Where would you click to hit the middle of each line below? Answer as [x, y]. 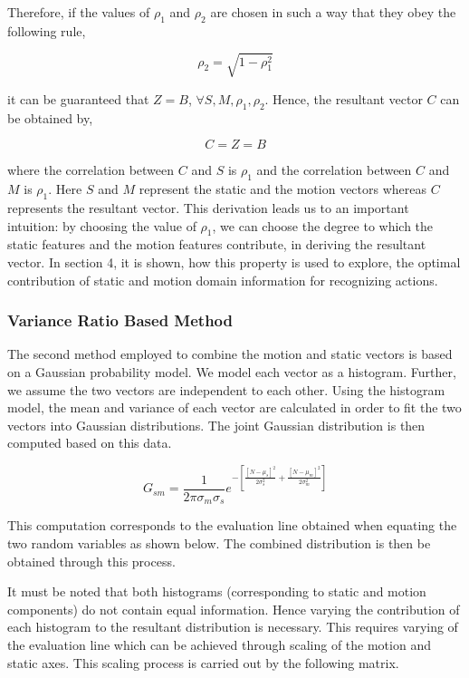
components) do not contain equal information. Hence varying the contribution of [234, 609]
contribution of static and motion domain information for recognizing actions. [223, 280]
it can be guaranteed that [78, 98]
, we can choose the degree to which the [323, 225]
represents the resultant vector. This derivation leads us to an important [208, 207]
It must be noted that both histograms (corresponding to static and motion [217, 591]
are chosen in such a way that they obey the [333, 12]
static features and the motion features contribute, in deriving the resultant [217, 244]
